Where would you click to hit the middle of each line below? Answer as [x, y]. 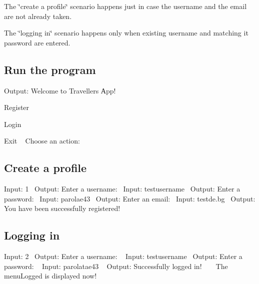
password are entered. [37, 42]
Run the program [50, 69]
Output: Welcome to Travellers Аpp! [60, 90]
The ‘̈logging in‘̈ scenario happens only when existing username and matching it [126, 33]
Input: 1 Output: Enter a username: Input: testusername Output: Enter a [122, 189]
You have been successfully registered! [62, 208]
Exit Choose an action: [42, 141]
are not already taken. [38, 16]
